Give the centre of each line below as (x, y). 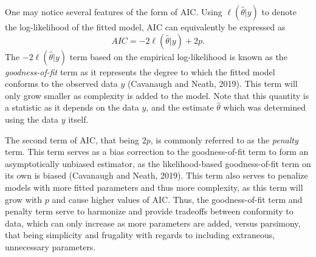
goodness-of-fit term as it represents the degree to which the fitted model (140, 71)
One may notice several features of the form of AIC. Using (114, 12)
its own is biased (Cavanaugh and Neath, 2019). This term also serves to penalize (156, 175)
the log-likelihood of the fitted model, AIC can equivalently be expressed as (145, 27)
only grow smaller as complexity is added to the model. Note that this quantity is (157, 95)
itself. (78, 119)
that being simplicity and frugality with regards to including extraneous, (140, 235)
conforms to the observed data (61, 84)
